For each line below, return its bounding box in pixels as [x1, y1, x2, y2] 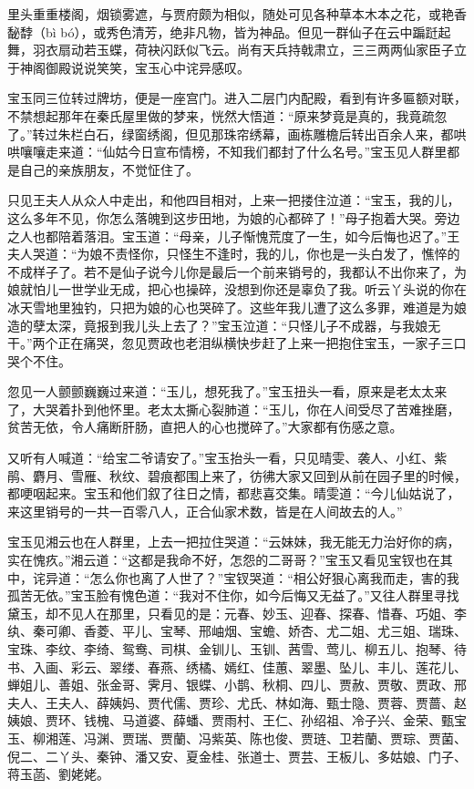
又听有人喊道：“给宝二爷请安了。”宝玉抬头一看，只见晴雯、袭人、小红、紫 [7, 448, 448, 467]
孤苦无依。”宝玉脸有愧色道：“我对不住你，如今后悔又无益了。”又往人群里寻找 [7, 586, 459, 605]
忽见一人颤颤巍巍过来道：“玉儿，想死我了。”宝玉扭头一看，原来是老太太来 [7, 382, 448, 401]
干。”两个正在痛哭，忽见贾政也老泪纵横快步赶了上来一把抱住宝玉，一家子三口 [7, 333, 467, 353]
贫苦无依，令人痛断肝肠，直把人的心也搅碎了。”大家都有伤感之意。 [7, 417, 403, 436]
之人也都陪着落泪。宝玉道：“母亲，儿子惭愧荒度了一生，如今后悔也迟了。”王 [7, 226, 460, 245]
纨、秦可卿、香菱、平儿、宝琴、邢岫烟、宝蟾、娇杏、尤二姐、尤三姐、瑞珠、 [7, 621, 467, 640]
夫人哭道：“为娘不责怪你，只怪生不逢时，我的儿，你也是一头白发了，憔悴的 [7, 244, 460, 263]
